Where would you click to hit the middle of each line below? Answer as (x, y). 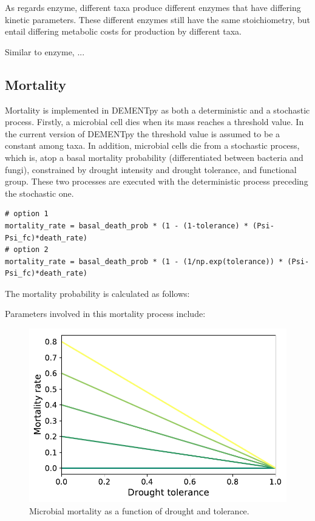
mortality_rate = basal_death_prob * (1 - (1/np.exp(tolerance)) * (144, 261)
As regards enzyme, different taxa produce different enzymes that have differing (153, 7)
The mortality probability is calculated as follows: (97, 293)
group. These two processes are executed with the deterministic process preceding (157, 181)
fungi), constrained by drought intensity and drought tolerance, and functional (151, 169)
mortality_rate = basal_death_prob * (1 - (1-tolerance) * (127, 226)
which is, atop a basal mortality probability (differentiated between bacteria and (154, 157)
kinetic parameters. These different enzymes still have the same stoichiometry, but (157, 19)
